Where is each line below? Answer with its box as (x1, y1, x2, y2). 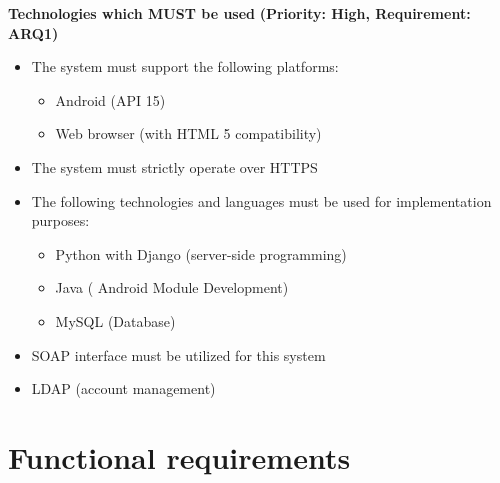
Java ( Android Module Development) (55, 277, 289, 298)
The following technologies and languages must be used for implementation (31, 190, 492, 211)
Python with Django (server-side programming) (55, 243, 347, 264)
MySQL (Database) (55, 310, 176, 331)
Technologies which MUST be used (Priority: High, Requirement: (8, 3, 471, 23)
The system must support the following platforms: (31, 56, 339, 77)
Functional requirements (8, 436, 351, 477)
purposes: (31, 210, 90, 231)
